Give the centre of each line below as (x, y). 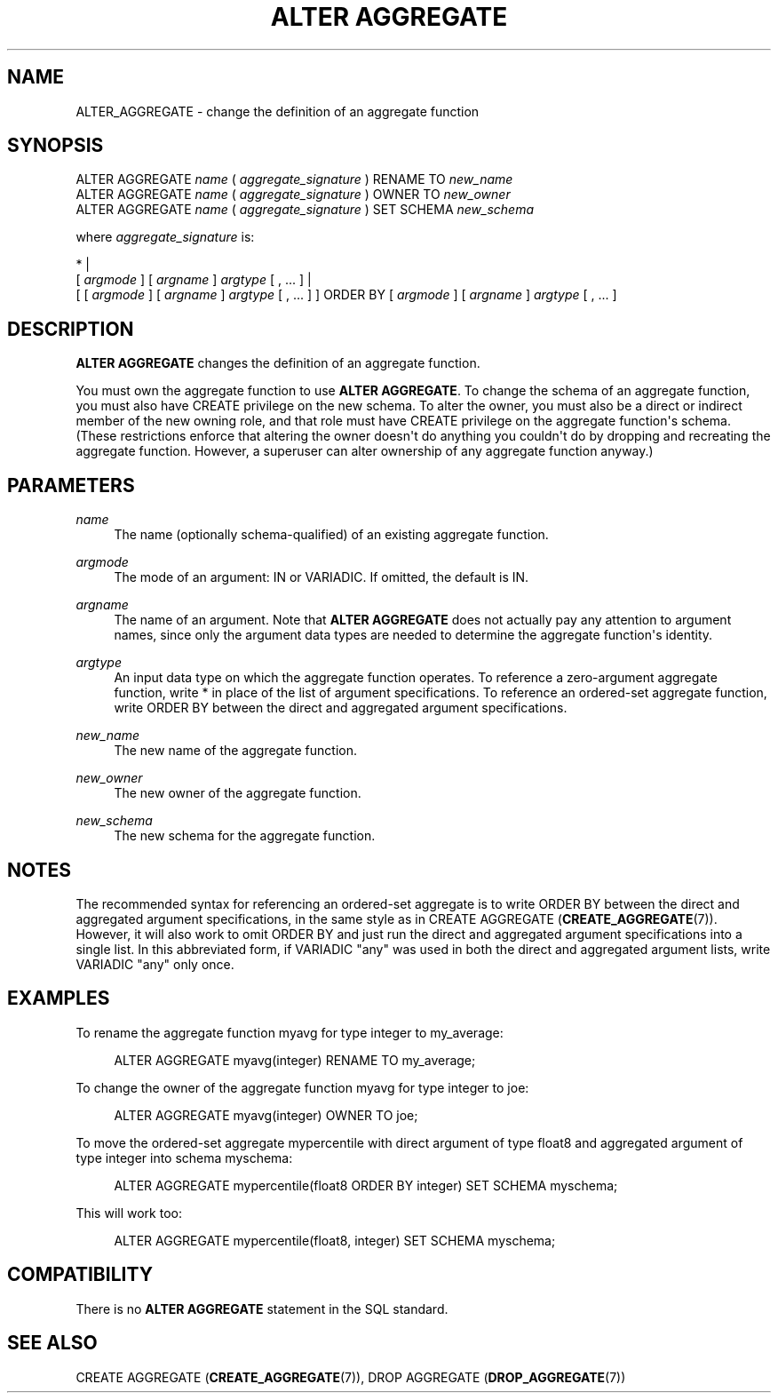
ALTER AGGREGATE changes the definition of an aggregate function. (278, 363)
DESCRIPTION (71, 329)
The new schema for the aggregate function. (245, 836)
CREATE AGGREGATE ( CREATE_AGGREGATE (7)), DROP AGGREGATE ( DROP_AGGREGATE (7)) (351, 1377)
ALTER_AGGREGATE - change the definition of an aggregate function (278, 111)
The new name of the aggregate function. (235, 751)
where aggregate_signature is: (165, 237)
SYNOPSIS (56, 146)
